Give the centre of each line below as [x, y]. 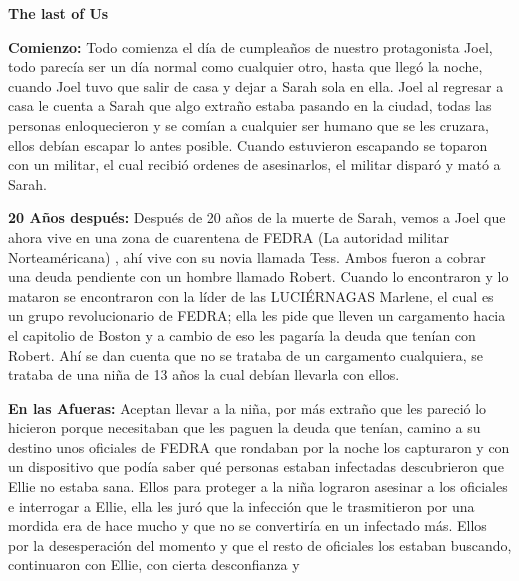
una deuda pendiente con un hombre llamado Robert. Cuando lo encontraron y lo [258, 276]
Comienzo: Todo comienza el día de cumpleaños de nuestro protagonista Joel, [250, 46]
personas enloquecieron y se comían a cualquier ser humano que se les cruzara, [248, 124]
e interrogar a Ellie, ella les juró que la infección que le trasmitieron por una [241, 505]
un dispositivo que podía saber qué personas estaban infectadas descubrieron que [256, 466]
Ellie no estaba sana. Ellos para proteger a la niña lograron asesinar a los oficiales [258, 486]
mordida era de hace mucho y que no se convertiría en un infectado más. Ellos [247, 525]
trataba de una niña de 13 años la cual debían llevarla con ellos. [204, 374]
